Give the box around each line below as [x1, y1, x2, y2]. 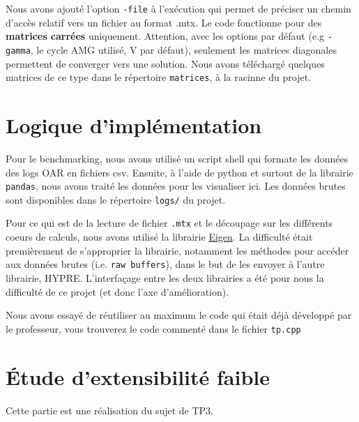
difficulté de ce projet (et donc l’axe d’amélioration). [6, 284, 229, 299]
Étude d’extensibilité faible [6, 362, 270, 391]
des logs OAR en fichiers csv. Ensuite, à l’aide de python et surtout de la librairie [6, 165, 353, 179]
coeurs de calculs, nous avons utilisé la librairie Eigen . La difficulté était [6, 229, 313, 244]
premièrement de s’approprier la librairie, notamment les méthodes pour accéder [6, 243, 349, 257]
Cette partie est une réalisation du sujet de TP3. [6, 402, 213, 417]
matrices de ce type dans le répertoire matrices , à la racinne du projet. [6, 70, 311, 84]
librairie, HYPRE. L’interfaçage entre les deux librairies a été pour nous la [6, 270, 324, 285]
